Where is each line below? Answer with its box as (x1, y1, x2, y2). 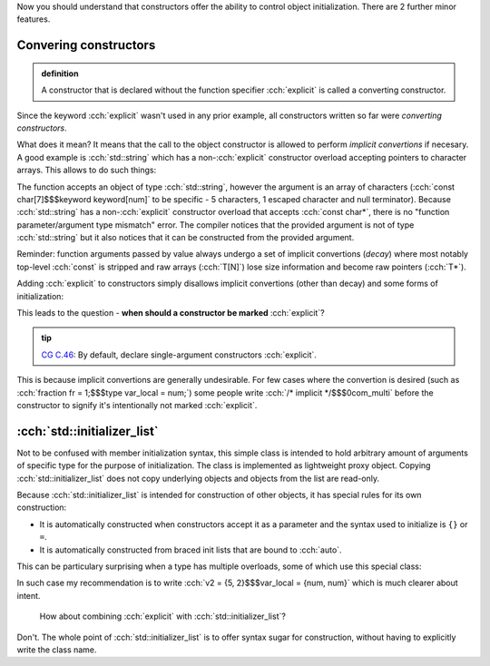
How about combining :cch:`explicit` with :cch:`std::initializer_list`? (39, 611, 286, 622)
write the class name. (16, 644, 97, 655)
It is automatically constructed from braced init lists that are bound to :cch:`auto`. (39, 544, 342, 555)
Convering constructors (16, 37, 156, 54)
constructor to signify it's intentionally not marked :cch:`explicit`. (16, 400, 258, 410)
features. (16, 14, 51, 24)
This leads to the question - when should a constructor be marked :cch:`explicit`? (16, 308, 326, 318)
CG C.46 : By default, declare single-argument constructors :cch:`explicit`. (41, 349, 318, 360)
